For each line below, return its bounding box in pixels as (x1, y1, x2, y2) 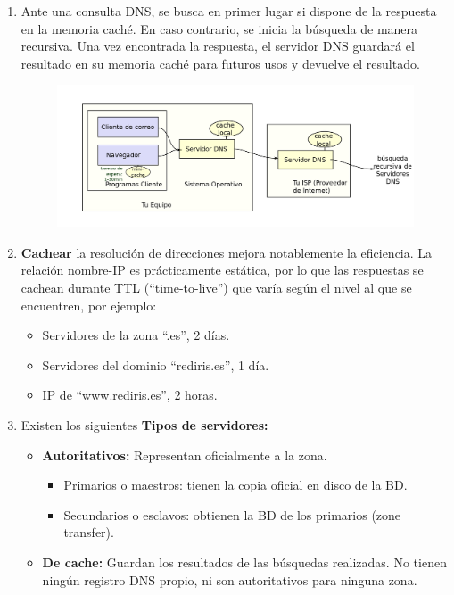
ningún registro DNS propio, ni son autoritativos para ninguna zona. (42, 570, 417, 589)
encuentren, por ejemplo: (21, 295, 157, 314)
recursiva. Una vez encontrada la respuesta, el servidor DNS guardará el (21, 37, 415, 55)
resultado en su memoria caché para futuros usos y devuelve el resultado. (21, 54, 420, 72)
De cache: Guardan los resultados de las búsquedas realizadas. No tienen (42, 552, 447, 571)
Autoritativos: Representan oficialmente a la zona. (42, 445, 327, 464)
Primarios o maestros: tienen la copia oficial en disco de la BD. (63, 475, 408, 494)
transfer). (63, 523, 114, 541)
